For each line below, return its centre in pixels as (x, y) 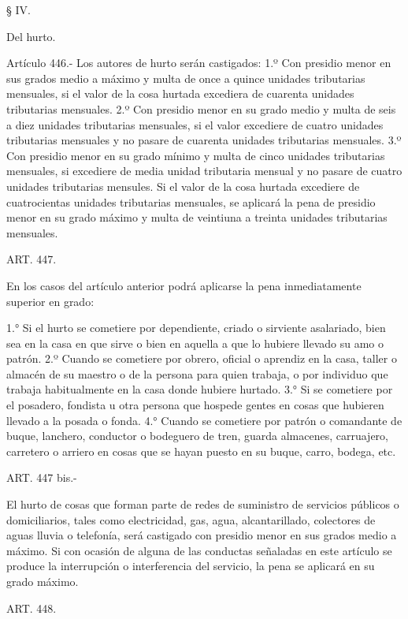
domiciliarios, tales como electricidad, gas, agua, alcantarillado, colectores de (191, 519)
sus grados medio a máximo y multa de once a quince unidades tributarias (186, 78)
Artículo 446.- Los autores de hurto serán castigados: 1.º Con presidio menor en (199, 63)
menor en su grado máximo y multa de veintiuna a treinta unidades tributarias (197, 217)
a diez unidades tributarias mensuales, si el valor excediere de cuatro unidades (195, 124)
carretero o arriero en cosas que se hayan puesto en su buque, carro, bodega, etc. (201, 451)
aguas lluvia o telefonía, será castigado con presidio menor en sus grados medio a (202, 535)
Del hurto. (31, 36)
